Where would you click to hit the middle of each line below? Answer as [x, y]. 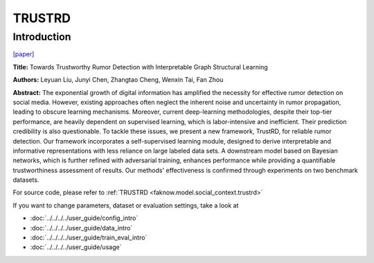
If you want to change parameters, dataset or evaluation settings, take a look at [126, 205]
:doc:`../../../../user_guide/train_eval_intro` [89, 238]
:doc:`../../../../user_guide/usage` [76, 247]
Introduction [42, 37]
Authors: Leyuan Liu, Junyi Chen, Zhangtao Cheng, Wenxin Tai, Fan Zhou [118, 80]
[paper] [24, 54]
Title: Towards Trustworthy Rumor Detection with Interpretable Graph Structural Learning [140, 67]
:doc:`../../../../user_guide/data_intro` [81, 228]
